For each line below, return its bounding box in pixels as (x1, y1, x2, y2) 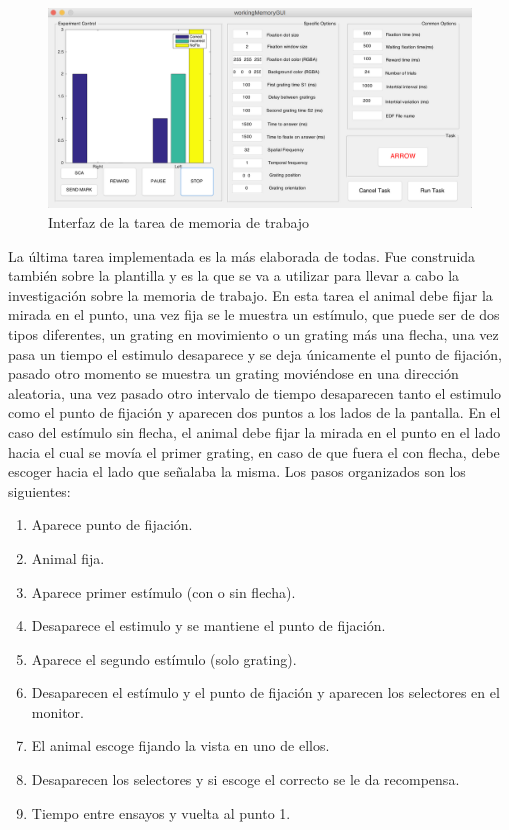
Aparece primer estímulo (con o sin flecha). (31, 581, 296, 602)
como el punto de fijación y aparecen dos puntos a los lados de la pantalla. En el (8, 402, 501, 423)
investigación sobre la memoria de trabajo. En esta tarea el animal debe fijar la (8, 284, 493, 305)
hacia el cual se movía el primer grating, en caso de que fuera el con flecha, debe (8, 441, 500, 462)
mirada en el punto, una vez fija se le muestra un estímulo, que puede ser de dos (8, 304, 500, 325)
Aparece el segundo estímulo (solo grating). (31, 648, 297, 669)
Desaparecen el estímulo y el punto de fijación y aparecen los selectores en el (31, 682, 500, 703)
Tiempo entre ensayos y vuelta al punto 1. (31, 802, 291, 823)
